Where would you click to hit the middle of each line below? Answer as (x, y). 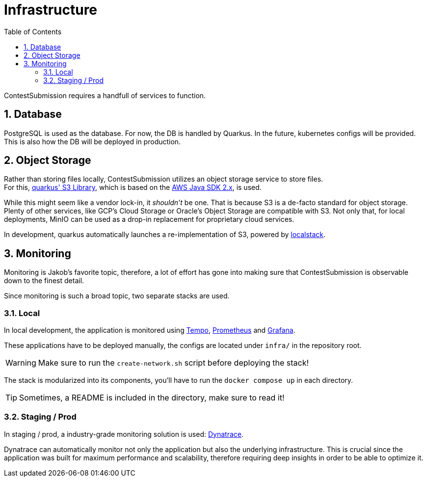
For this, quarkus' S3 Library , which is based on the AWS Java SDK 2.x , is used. (133, 187)
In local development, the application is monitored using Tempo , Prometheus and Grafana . (150, 330)
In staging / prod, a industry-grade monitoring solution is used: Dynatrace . (124, 434)
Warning (21, 363)
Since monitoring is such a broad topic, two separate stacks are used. (117, 296)
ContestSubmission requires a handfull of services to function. (105, 95)
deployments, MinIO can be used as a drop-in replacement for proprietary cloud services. (149, 219)
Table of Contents (33, 31)
